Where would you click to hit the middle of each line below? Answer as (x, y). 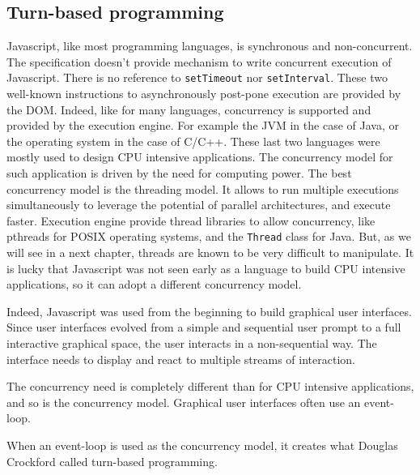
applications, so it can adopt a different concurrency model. (154, 284)
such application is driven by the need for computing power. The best (179, 173)
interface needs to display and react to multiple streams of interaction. (181, 359)
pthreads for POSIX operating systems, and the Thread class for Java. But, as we (209, 236)
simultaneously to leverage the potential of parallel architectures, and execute (199, 205)
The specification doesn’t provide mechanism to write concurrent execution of (199, 61)
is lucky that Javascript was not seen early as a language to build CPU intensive (206, 268)
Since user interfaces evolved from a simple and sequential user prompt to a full (204, 327)
